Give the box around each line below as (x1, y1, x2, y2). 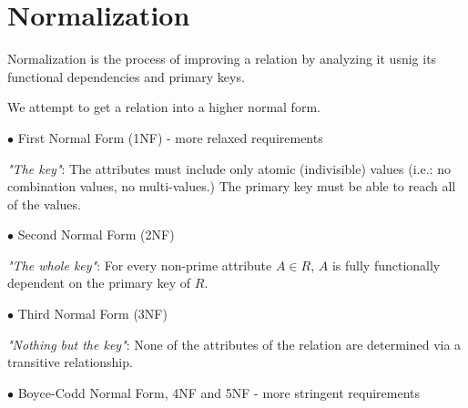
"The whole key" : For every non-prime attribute (7, 255, 272, 274)
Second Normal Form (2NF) (17, 225, 175, 244)
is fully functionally (331, 255, 441, 274)
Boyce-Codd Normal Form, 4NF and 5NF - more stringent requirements (17, 382, 421, 402)
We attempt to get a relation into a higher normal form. (7, 97, 320, 117)
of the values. (7, 194, 81, 213)
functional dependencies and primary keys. (7, 66, 245, 86)
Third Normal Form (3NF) (17, 304, 168, 323)
